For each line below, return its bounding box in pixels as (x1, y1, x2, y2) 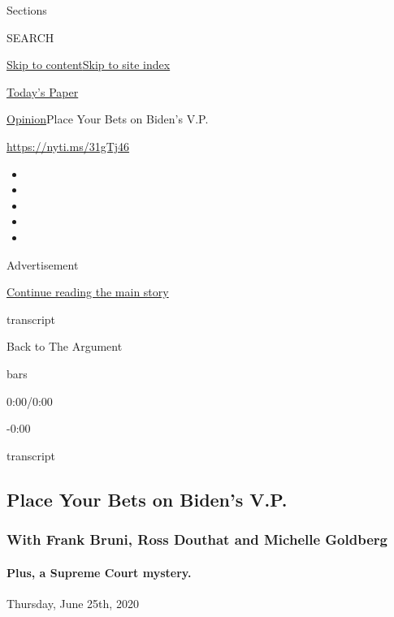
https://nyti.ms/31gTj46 (6, 137, 130, 154)
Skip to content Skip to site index (6, 56, 171, 73)
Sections (6, 2, 47, 18)
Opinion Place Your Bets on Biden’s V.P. (6, 110, 209, 127)
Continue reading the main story (6, 283, 169, 300)
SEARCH (6, 28, 54, 45)
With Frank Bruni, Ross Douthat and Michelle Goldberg (6, 529, 388, 549)
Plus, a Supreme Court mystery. (6, 563, 192, 580)
